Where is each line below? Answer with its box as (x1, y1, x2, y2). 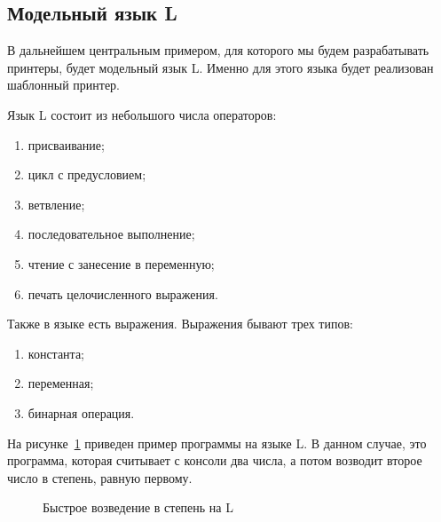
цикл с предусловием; (28, 165, 146, 184)
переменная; (28, 374, 94, 392)
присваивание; (28, 135, 105, 154)
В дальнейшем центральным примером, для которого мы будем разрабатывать (7, 41, 429, 59)
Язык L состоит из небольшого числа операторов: (7, 105, 277, 123)
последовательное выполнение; (28, 225, 195, 243)
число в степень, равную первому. (7, 468, 193, 486)
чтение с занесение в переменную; (28, 254, 215, 273)
